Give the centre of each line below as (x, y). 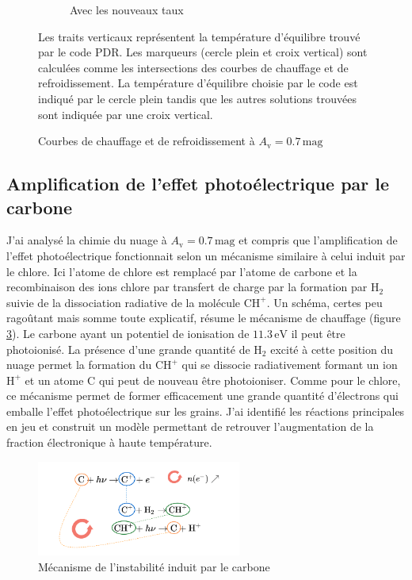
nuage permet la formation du (79, 365)
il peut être (318, 333)
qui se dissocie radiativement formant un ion (290, 365)
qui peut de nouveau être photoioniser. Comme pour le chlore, (250, 380)
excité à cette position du (332, 349)
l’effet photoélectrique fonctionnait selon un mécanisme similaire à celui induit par (206, 255)
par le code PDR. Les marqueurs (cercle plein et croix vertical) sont (203, 52)
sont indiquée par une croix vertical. (126, 114)
